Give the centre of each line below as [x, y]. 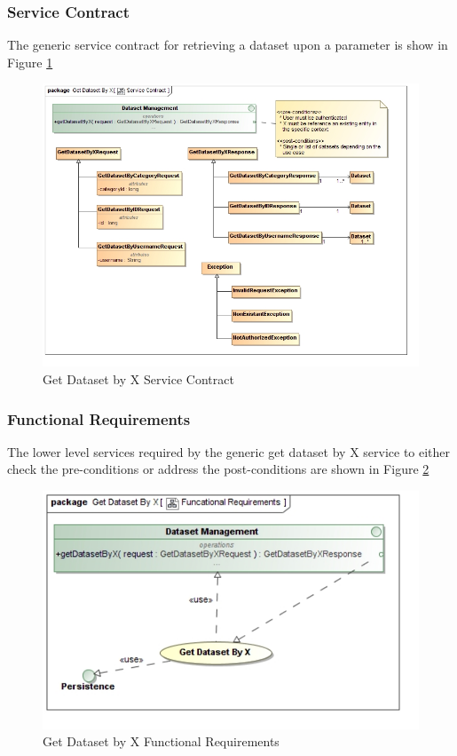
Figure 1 [30, 62]
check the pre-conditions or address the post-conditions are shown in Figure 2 [218, 469]
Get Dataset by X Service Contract [138, 379]
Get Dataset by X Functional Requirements [161, 741]
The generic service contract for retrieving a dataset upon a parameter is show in [228, 45]
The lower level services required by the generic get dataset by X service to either [229, 451]
